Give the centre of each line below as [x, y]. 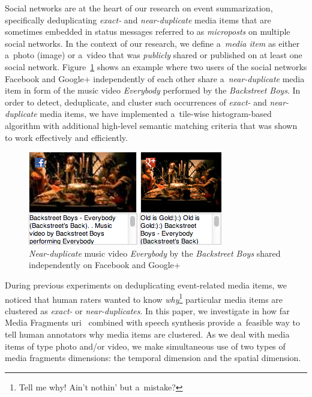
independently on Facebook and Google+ [105, 265]
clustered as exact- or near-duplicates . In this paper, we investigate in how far [147, 310]
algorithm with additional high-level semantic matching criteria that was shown [151, 125]
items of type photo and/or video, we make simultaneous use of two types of [145, 346]
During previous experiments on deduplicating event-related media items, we [146, 285]
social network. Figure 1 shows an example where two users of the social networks [156, 66]
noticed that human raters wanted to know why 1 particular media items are [144, 298]
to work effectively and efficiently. [66, 137]
